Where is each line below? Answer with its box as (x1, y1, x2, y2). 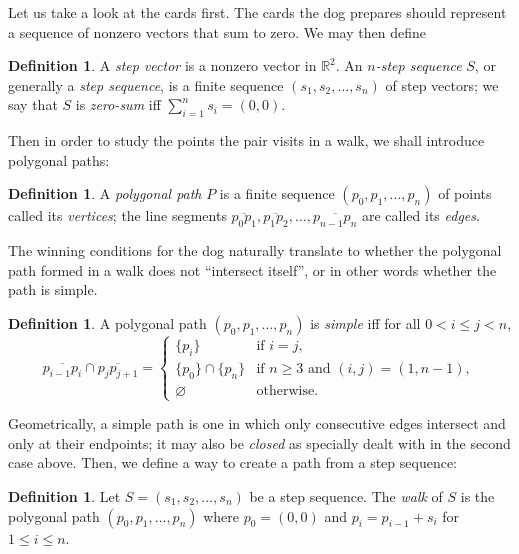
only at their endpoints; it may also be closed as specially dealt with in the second (8, 432, 511, 453)
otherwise (256, 383, 315, 398)
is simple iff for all (310, 312, 421, 333)
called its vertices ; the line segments (8, 205, 227, 226)
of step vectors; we (385, 74, 499, 95)
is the (460, 485, 495, 506)
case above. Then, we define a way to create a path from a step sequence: (8, 452, 457, 473)
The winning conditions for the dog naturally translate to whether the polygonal (8, 240, 502, 261)
